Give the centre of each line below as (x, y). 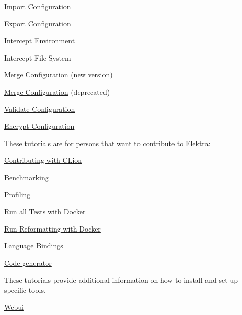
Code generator (28, 262)
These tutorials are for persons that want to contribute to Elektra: (107, 143)
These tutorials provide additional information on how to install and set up (121, 280)
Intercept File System (38, 57)
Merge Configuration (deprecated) (57, 91)
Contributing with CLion (43, 160)
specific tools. (25, 290)
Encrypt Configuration (39, 126)
